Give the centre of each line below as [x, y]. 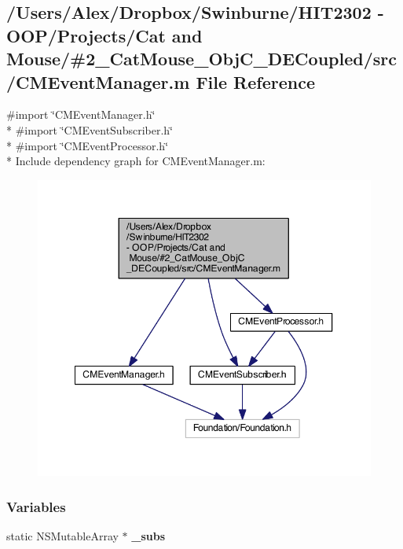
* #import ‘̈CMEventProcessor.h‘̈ [88, 145]
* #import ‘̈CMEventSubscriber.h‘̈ [90, 129]
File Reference [255, 81]
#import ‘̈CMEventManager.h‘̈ [81, 114]
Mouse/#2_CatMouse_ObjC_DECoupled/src [201, 59]
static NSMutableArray [62, 536]
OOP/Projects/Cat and [104, 35]
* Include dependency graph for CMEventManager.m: [136, 161]
